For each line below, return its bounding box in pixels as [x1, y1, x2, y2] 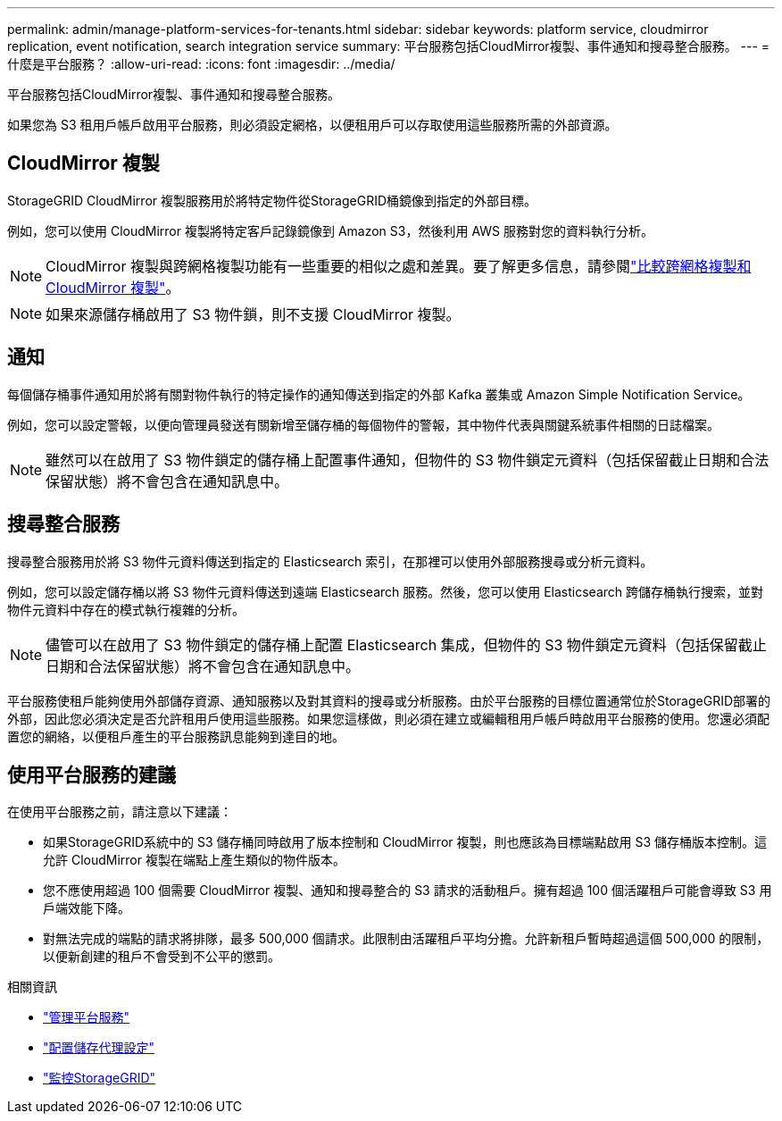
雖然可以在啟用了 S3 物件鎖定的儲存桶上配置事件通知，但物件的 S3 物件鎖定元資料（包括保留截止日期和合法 [46, 450, 770, 469]
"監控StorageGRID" [43, 1070, 156, 1086]
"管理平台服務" [43, 1009, 130, 1025]
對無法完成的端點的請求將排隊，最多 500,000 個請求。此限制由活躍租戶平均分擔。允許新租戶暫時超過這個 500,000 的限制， [43, 931, 770, 947]
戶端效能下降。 [43, 900, 130, 916]
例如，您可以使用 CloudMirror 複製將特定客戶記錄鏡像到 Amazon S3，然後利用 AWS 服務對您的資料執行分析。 [7, 222, 653, 238]
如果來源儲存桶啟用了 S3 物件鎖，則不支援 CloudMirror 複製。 [46, 305, 461, 323]
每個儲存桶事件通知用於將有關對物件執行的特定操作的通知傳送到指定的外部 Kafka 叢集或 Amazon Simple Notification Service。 [7, 386, 751, 402]
